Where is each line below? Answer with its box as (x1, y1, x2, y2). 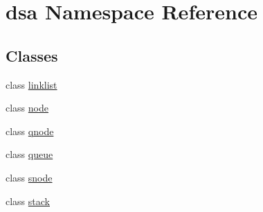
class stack (6, 193, 50, 208)
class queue (6, 147, 53, 161)
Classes (6, 44, 58, 66)
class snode (6, 170, 53, 184)
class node (6, 100, 48, 115)
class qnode (6, 123, 54, 138)
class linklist (6, 77, 57, 91)
